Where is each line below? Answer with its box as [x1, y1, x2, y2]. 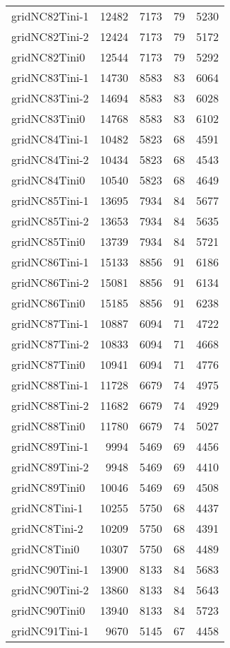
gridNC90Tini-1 [11, 561, 89, 577]
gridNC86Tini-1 [11, 254, 89, 270]
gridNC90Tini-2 [11, 582, 89, 598]
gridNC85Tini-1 [11, 192, 89, 208]
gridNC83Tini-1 [11, 69, 89, 86]
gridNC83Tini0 [11, 110, 85, 126]
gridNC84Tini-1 [11, 131, 89, 147]
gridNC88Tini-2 [11, 397, 89, 413]
